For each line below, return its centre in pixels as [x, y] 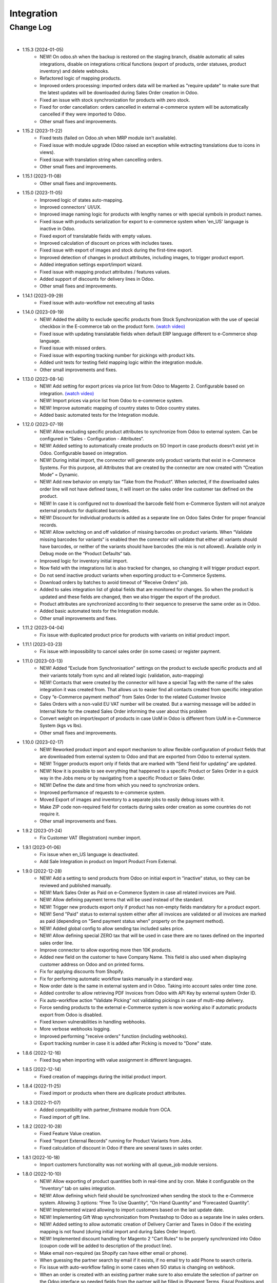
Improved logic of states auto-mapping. [82, 200]
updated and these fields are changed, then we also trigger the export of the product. [130, 597]
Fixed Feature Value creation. [71, 1134]
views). [47, 152]
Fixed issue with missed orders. [73, 348]
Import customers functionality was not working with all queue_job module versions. [129, 1164]
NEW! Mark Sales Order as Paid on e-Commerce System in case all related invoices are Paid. [138, 892]
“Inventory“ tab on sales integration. [78, 1189]
